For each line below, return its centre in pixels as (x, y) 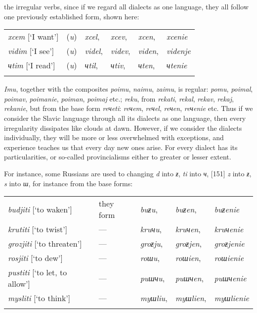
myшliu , (154, 298)
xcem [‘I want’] (33, 37)
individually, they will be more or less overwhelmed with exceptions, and (114, 137)
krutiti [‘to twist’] (38, 229)
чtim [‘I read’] (32, 65)
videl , (94, 51)
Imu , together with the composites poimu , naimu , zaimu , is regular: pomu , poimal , (128, 89)
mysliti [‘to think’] (39, 298)
